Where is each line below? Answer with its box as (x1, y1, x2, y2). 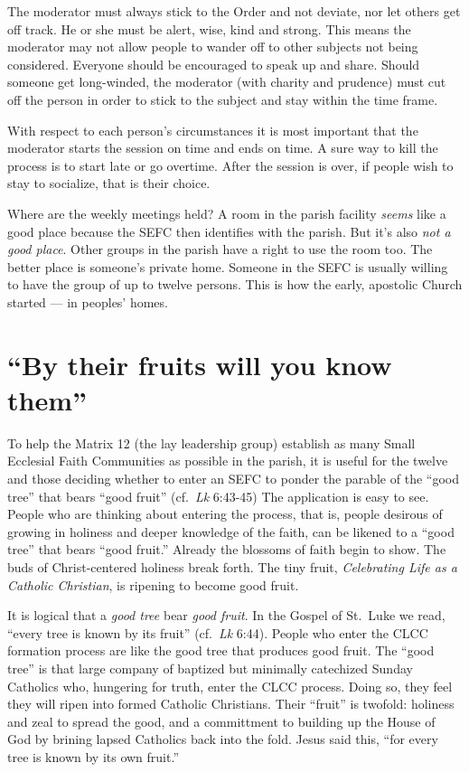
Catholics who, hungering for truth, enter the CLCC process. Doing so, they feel (7, 676, 453, 695)
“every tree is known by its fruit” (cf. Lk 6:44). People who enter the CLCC (7, 623, 428, 642)
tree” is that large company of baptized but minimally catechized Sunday (7, 658, 413, 677)
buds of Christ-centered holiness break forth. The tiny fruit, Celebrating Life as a (7, 557, 457, 576)
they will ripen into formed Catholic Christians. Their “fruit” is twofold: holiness (7, 694, 455, 713)
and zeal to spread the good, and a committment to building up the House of (7, 711, 436, 730)
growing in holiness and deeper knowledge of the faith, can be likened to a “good (7, 522, 455, 541)
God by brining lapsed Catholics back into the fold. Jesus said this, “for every (7, 730, 438, 748)
